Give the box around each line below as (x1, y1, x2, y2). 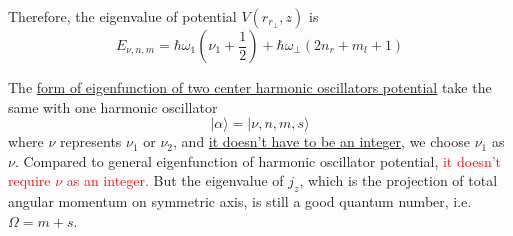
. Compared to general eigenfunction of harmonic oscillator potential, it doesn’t (14, 150, 501, 171)
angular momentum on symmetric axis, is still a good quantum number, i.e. (8, 191, 472, 212)
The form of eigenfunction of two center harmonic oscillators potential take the (8, 77, 492, 97)
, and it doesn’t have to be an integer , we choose (173, 131, 470, 152)
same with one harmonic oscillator (8, 96, 218, 117)
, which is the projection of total (299, 170, 498, 191)
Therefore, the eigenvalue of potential (8, 6, 237, 26)
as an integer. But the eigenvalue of (66, 170, 284, 191)
